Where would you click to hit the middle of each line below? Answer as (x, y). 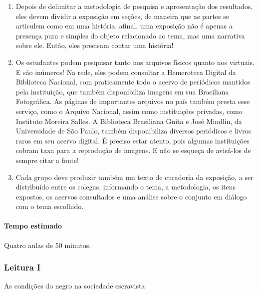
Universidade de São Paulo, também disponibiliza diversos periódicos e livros (133, 131)
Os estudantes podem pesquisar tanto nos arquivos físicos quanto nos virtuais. (135, 62)
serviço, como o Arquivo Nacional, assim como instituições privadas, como (129, 111)
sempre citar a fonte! (47, 160)
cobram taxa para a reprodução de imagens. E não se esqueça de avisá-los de (133, 150)
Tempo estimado (33, 226)
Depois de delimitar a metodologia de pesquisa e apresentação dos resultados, (134, 6)
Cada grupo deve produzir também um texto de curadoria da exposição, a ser (134, 177)
